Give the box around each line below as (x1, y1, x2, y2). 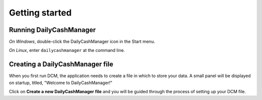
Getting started (9, 7, 72, 18)
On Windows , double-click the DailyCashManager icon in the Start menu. (9, 39, 155, 45)
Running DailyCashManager (9, 26, 96, 34)
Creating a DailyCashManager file (9, 60, 114, 68)
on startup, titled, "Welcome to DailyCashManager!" (9, 80, 113, 85)
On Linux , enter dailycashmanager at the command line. (9, 48, 125, 53)
